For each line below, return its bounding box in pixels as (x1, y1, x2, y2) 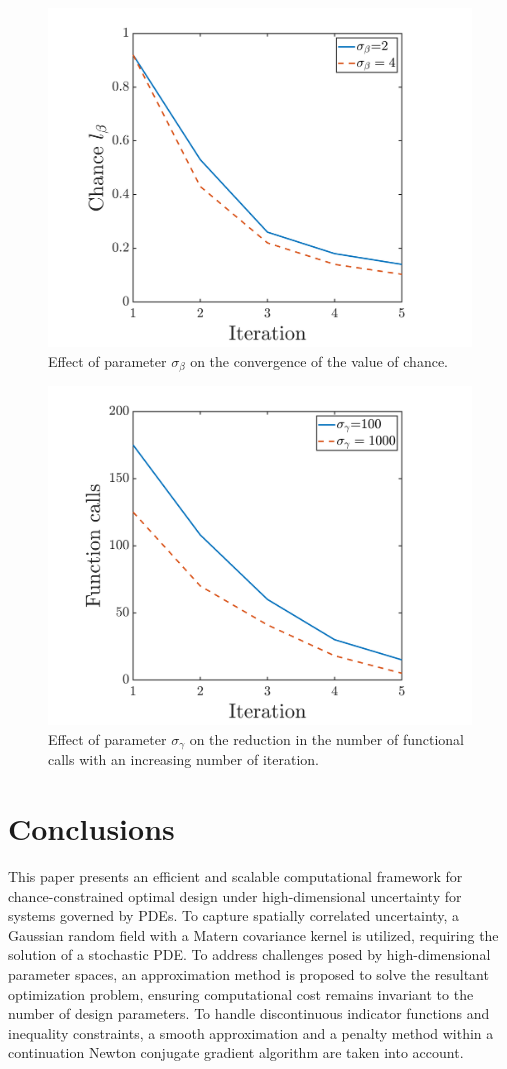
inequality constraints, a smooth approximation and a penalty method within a (8, 1022, 494, 1043)
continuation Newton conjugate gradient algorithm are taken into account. (8, 1042, 464, 1063)
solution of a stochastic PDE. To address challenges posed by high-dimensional (8, 944, 491, 965)
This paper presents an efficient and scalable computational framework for (8, 866, 463, 887)
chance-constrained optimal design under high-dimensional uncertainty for (8, 885, 462, 906)
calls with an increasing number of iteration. (48, 749, 319, 770)
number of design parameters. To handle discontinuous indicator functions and (8, 1003, 490, 1024)
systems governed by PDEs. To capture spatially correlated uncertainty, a (8, 905, 460, 926)
